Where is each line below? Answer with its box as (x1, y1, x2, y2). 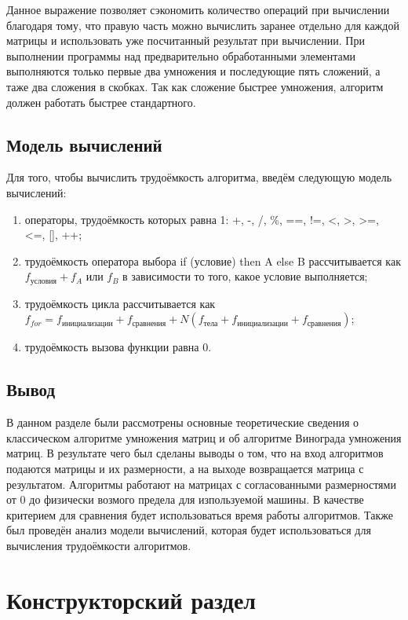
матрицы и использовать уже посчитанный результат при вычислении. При (6, 32, 365, 49)
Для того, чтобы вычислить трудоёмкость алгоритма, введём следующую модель (6, 169, 392, 185)
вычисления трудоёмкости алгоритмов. (6, 537, 191, 553)
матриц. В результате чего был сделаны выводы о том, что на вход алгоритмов (6, 445, 384, 461)
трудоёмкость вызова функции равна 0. (24, 339, 212, 355)
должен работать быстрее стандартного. (6, 94, 196, 110)
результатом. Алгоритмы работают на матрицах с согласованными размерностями (6, 475, 396, 492)
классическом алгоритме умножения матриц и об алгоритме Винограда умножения (6, 429, 402, 446)
